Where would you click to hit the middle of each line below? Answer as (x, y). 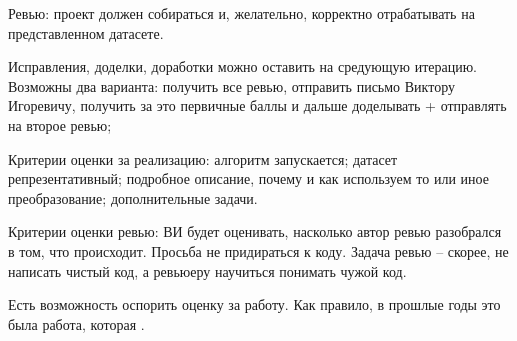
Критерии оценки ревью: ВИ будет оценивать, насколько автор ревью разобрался (255, 231)
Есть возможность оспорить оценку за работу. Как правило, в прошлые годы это (254, 304)
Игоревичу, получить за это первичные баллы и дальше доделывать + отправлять (257, 105)
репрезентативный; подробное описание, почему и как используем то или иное (248, 178)
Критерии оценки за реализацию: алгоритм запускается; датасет (203, 158)
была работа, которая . (76, 323)
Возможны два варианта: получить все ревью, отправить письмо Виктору (231, 85)
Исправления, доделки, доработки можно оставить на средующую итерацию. (243, 66)
